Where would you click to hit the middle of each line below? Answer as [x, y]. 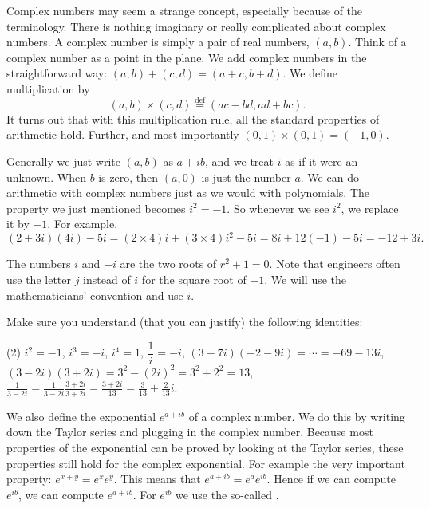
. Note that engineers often [335, 264]
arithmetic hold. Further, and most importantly [123, 134]
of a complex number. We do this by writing [297, 416]
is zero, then [128, 177]
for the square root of [194, 280]
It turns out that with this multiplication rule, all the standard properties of [193, 118]
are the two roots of [168, 264]
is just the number [246, 177]
